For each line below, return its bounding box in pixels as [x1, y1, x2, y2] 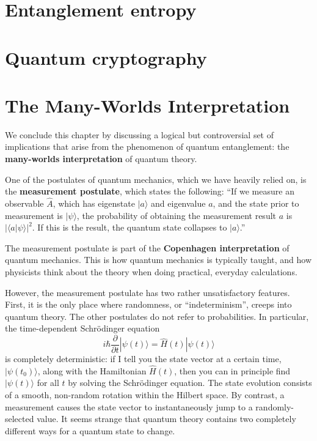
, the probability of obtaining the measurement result [76, 209, 277, 221]
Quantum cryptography [5, 45, 207, 70]
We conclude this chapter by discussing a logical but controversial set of [5, 128, 274, 141]
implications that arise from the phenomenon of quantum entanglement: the [5, 140, 290, 153]
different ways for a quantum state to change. [5, 424, 175, 437]
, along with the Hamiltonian [37, 364, 147, 377]
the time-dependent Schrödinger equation [5, 322, 160, 335]
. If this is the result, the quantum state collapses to [32, 221, 227, 234]
